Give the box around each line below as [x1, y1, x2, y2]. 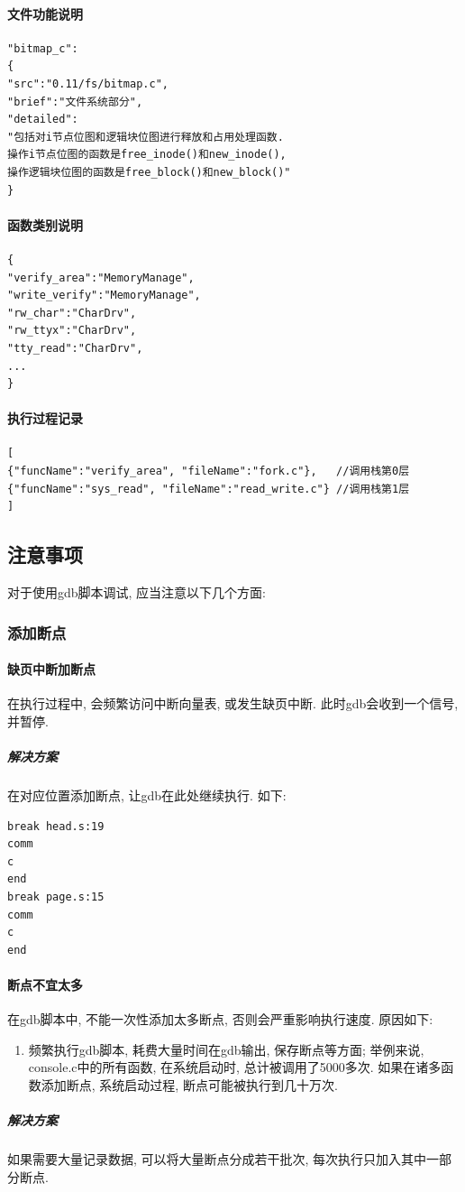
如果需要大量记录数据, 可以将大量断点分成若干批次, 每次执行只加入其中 [7, 1150, 427, 1169]
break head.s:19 [7, 819, 105, 833]
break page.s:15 [7, 891, 105, 904]
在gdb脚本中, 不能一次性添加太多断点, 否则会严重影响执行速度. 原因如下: [7, 1010, 433, 1029]
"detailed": [7, 113, 78, 126]
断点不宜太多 [7, 975, 83, 993]
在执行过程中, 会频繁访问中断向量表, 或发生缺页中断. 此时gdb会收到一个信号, [7, 694, 459, 713]
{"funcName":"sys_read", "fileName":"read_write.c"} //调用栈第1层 [7, 482, 410, 495]
